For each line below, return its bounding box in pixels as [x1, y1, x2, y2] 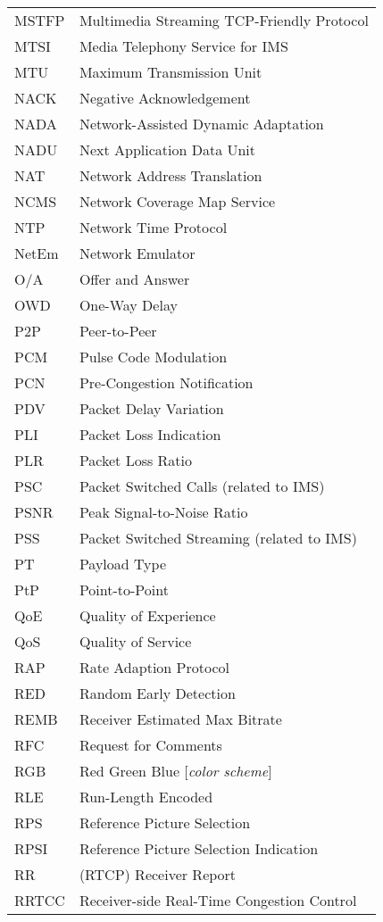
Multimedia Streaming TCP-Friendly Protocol [79, 10, 369, 30]
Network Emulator [79, 243, 196, 263]
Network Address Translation [79, 165, 262, 186]
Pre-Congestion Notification [79, 372, 254, 393]
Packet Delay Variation [79, 398, 224, 419]
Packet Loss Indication [79, 424, 221, 444]
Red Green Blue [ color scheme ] [79, 760, 272, 781]
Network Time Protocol [79, 217, 228, 237]
